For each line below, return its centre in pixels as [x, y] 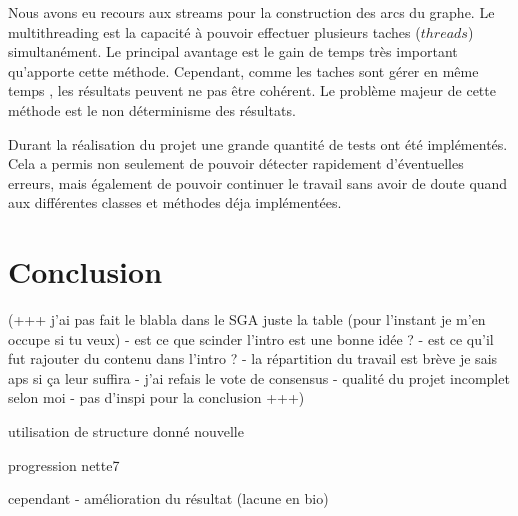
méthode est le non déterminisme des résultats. [152, 109]
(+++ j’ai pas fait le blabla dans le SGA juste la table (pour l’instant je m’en [247, 319]
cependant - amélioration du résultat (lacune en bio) [168, 498]
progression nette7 [64, 464]
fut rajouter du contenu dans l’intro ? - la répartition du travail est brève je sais [253, 358]
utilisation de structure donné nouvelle [126, 431]
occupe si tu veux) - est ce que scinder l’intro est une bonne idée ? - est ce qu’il [251, 338]
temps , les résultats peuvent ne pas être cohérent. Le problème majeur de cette [252, 90]
